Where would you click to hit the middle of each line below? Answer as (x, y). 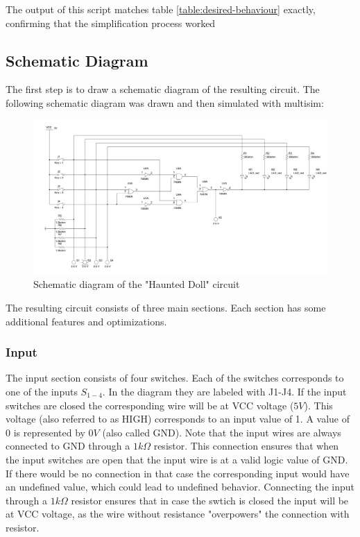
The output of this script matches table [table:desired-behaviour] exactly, (161, 9)
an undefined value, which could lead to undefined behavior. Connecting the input (180, 487)
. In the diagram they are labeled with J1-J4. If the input (224, 391)
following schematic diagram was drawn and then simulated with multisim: (165, 102)
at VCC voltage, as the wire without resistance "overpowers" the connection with (178, 514)
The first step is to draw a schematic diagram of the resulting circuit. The (163, 89)
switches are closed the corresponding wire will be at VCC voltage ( (150, 405)
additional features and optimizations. (86, 321)
